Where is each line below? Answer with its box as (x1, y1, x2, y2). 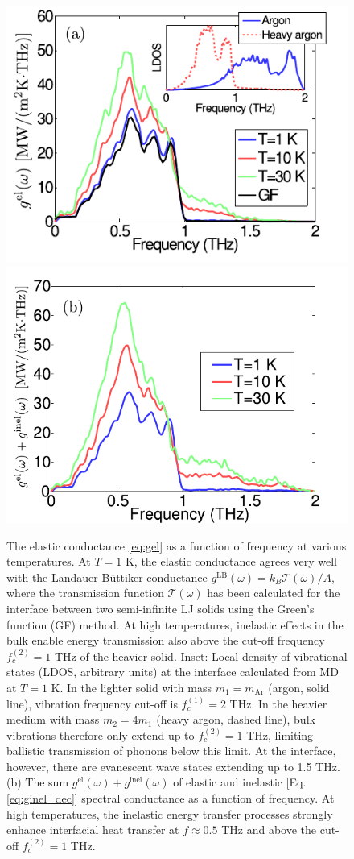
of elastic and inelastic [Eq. (173, 774, 307, 791)
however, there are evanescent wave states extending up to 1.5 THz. (6, 757, 340, 774)
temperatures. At (6, 553, 91, 570)
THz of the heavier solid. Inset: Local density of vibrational (55, 647, 348, 664)
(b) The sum (6, 774, 69, 791)
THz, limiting (246, 726, 314, 743)
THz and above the (221, 821, 317, 838)
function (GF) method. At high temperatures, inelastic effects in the (6, 616, 344, 633)
